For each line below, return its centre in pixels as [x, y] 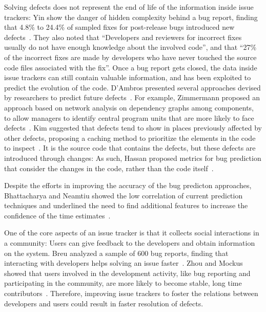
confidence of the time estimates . [57, 215]
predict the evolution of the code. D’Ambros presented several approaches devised [132, 87]
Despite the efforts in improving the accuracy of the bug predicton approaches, [128, 185]
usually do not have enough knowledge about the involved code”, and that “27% [130, 47]
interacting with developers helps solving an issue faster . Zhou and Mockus [124, 263]
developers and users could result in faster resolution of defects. [104, 303]
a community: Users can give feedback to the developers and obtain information [130, 243]
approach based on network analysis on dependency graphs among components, [129, 107]
